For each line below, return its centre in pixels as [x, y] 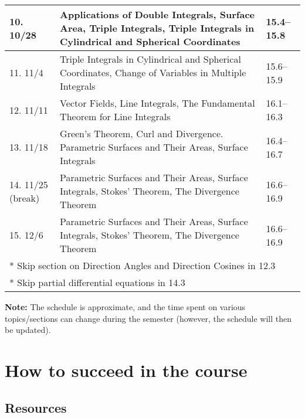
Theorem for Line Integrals [115, 116]
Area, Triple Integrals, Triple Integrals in [157, 28]
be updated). [28, 330]
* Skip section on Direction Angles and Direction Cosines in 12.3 [143, 265]
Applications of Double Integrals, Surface [157, 14]
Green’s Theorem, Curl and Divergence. [142, 133]
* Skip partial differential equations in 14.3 [97, 282]
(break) [25, 198]
